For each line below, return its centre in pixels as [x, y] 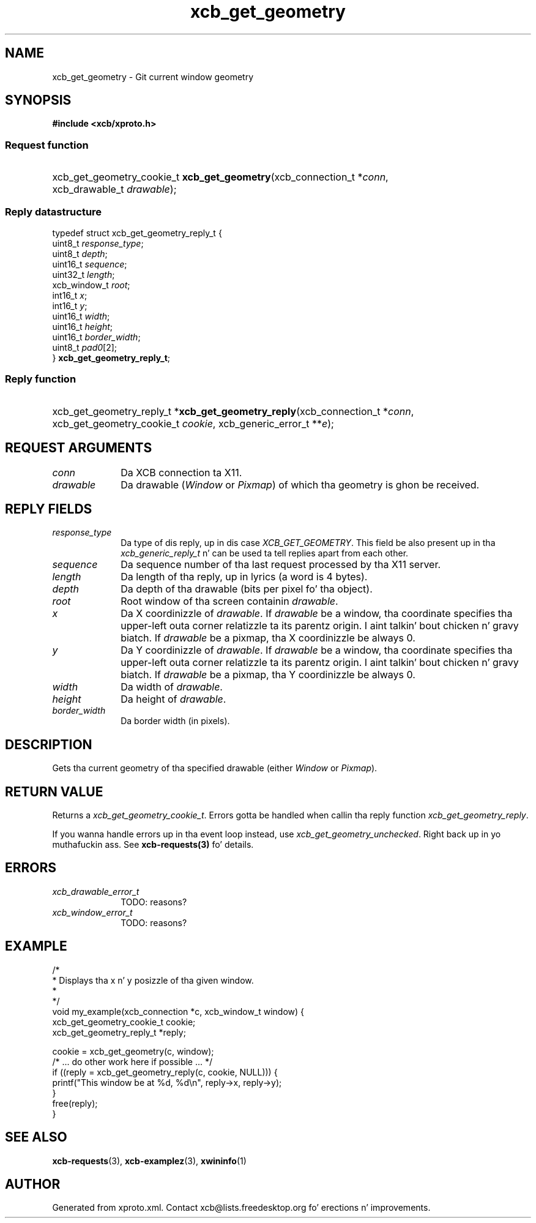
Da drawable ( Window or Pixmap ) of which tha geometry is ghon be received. [300, 484]
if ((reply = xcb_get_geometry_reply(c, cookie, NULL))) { [165, 1072]
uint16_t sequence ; [90, 264]
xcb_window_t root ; [91, 285]
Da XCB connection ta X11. [181, 472]
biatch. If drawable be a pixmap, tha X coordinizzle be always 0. [268, 638]
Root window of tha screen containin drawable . [229, 601]
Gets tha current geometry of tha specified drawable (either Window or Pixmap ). [215, 768]
